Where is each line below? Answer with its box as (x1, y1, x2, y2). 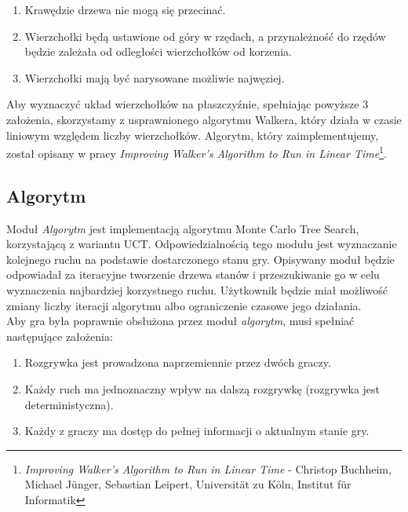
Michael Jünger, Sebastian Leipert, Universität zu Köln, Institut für (24, 476, 352, 492)
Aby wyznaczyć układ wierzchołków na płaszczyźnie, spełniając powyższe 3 (6, 96, 369, 112)
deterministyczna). (24, 396, 114, 412)
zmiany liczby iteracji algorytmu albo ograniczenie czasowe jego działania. (6, 297, 362, 313)
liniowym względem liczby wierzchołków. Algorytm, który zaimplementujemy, (6, 126, 379, 143)
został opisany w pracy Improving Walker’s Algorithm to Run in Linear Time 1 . (6, 143, 387, 161)
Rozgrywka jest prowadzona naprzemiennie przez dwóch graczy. (24, 354, 331, 371)
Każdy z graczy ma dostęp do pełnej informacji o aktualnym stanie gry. (24, 422, 370, 439)
